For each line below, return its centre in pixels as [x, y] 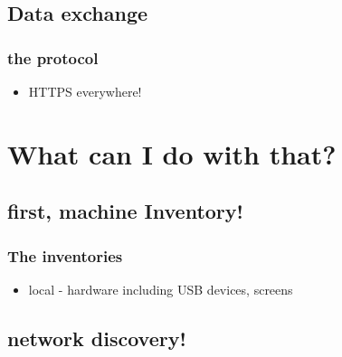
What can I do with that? [172, 153]
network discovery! [97, 338]
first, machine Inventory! [125, 211]
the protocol [53, 57]
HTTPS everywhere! [85, 91]
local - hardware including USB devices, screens [161, 289]
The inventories [65, 255]
